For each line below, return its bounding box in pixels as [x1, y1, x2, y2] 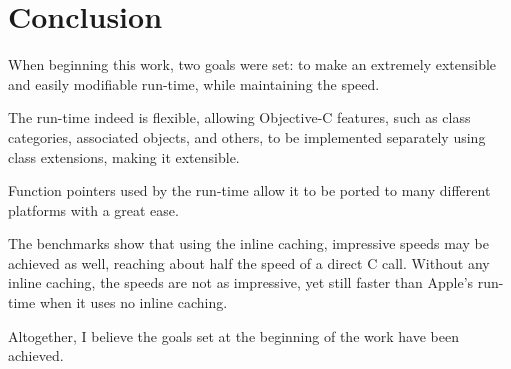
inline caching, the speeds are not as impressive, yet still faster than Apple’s [8, 272, 474, 293]
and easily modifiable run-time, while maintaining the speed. [8, 73, 380, 94]
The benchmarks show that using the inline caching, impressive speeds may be [8, 233, 489, 254]
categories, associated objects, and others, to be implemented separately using [8, 126, 486, 147]
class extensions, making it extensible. [8, 146, 240, 167]
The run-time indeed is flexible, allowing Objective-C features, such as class [8, 107, 471, 128]
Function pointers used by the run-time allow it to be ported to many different [8, 180, 491, 201]
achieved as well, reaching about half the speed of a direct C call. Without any [8, 252, 490, 273]
